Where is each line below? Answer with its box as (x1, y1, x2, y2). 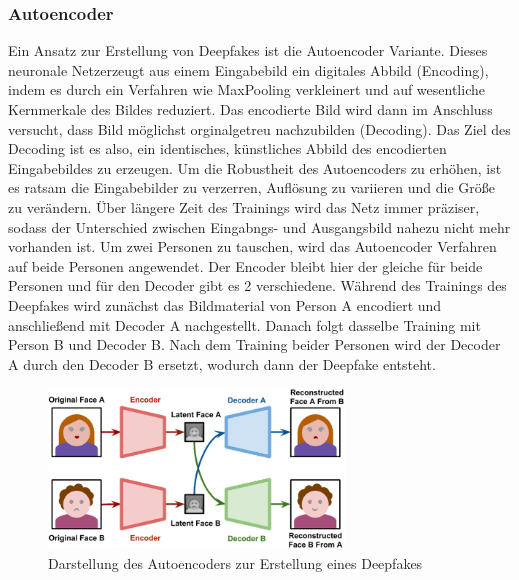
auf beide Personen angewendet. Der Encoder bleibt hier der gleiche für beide (8, 255, 483, 276)
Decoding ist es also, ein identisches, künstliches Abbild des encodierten (8, 138, 447, 159)
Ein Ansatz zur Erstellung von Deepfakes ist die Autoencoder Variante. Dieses (8, 40, 488, 61)
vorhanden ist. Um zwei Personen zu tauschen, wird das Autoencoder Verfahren (8, 236, 497, 257)
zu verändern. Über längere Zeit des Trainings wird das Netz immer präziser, (8, 196, 480, 217)
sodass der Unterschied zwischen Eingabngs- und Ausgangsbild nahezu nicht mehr (8, 216, 511, 237)
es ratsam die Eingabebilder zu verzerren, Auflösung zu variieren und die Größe (8, 177, 495, 198)
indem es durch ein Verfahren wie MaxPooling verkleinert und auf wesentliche (8, 79, 485, 100)
